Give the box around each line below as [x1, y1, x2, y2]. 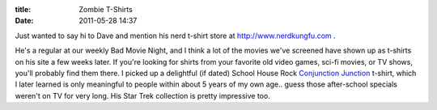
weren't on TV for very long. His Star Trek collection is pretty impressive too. [15, 91, 270, 100]
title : [15, 5, 32, 14]
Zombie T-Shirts [78, 5, 133, 14]
